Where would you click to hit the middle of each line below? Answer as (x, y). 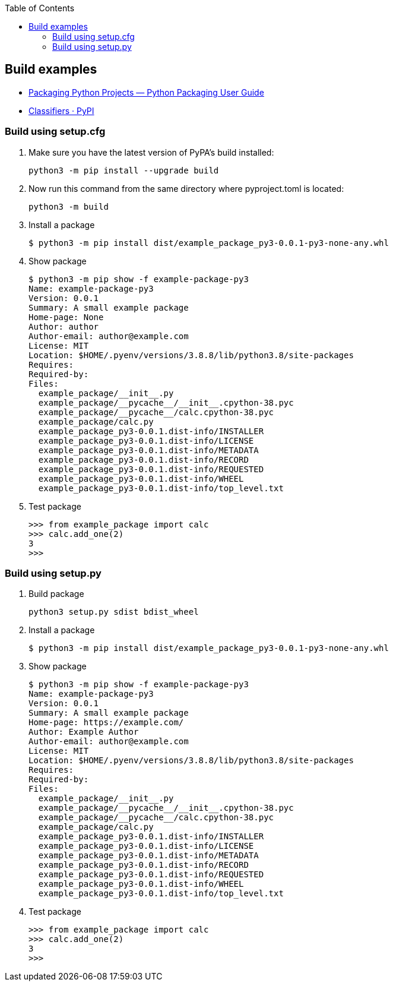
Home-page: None (66, 317)
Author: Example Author (84, 732)
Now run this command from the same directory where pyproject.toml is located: (186, 188)
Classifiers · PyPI (61, 110)
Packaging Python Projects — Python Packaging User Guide (146, 92)
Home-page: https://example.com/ (106, 723)
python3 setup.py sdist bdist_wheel (114, 612)
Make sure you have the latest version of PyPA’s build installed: (151, 152)
